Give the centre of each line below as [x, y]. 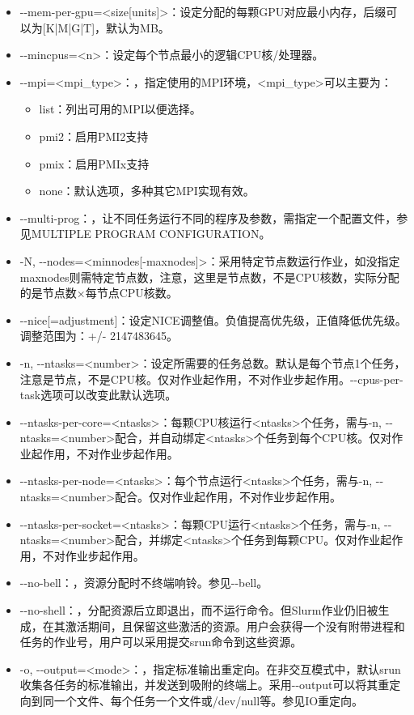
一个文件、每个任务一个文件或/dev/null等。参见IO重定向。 [209, 700]
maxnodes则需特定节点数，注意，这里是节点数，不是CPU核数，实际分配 [209, 277]
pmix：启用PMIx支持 [94, 163]
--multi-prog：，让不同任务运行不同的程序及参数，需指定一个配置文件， [208, 217]
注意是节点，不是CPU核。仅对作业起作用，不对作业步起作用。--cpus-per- [211, 379]
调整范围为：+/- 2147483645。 [99, 336]
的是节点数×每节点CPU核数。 [99, 293]
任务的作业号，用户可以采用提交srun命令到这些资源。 [161, 642]
